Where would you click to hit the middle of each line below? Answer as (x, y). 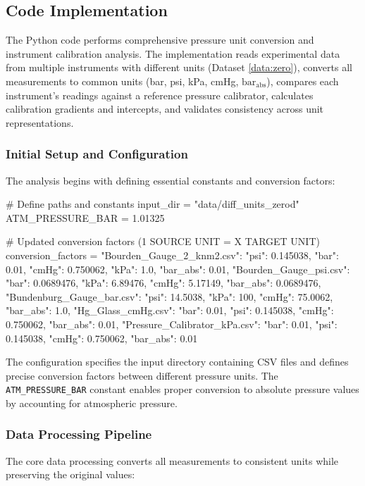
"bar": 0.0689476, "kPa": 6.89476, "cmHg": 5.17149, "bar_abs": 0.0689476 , (163, 283)
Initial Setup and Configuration (97, 154)
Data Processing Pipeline (79, 434)
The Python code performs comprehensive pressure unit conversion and (160, 40)
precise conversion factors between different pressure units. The (142, 375)
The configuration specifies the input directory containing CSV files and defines (177, 362)
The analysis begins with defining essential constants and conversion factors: (171, 180)
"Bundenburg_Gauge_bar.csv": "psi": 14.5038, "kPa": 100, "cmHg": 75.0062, (169, 296)
